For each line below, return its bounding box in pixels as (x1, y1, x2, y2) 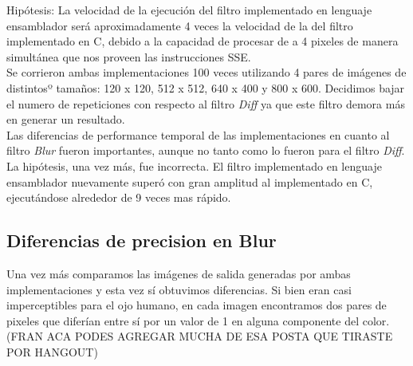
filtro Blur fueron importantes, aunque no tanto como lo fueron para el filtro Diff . (6, 142, 405, 159)
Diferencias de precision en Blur (6, 228, 277, 253)
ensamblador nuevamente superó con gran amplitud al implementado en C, (6, 173, 373, 190)
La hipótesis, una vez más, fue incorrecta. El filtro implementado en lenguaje (6, 157, 382, 174)
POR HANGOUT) (6, 343, 98, 360)
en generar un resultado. (6, 111, 125, 128)
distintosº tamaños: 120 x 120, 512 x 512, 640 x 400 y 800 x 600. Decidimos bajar (6, 79, 405, 96)
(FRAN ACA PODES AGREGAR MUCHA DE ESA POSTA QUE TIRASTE (6, 328, 393, 344)
